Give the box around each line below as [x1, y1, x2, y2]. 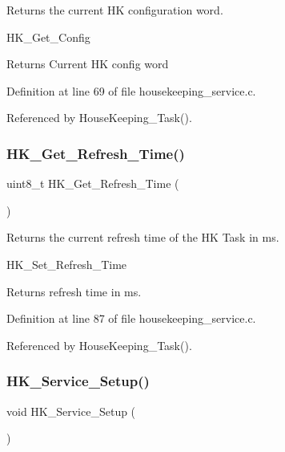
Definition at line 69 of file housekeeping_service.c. [6, 82, 256, 99]
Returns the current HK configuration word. [6, 2, 223, 18]
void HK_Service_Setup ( [6, 402, 136, 419]
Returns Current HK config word [6, 55, 169, 72]
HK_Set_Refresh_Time [6, 255, 127, 272]
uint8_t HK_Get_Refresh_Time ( [6, 175, 179, 192]
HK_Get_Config [6, 28, 90, 45]
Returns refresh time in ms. [6, 283, 142, 299]
